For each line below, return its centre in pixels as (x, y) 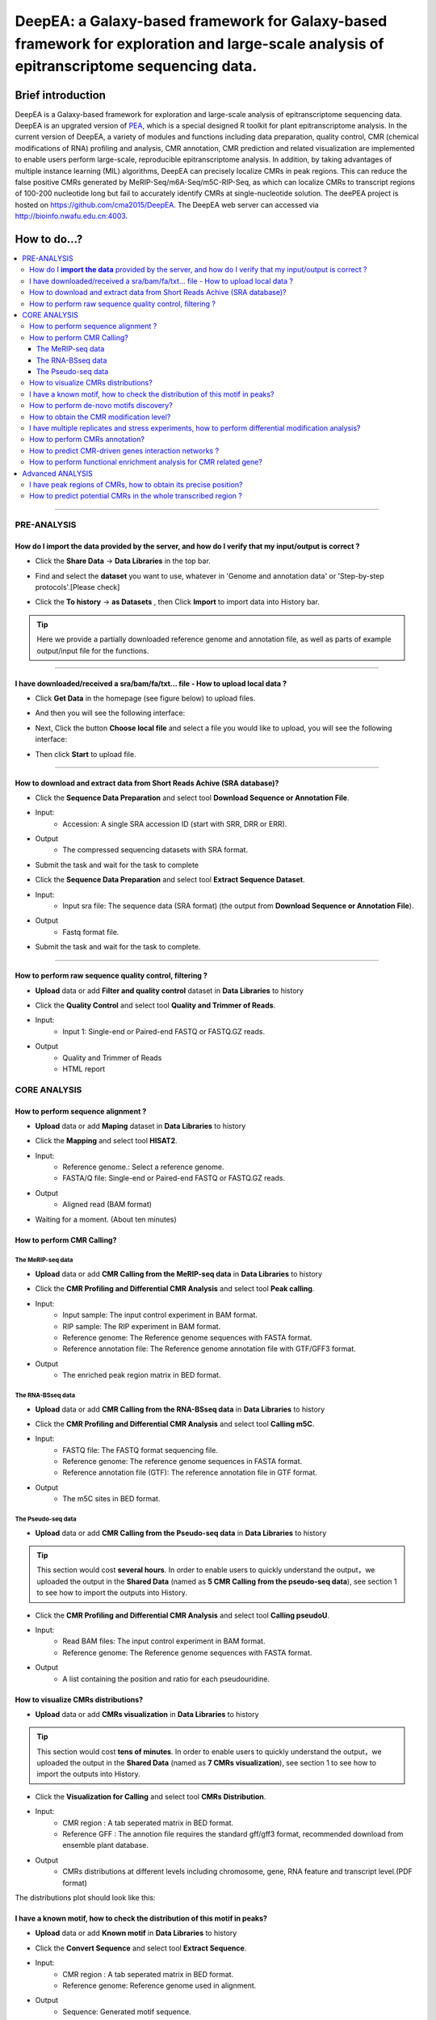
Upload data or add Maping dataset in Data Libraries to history (140, 1126)
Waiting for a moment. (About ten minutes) (106, 1219)
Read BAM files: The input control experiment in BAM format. (164, 1641)
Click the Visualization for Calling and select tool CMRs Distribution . (151, 1796)
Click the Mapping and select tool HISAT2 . (106, 1141)
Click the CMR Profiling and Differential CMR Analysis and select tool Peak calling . (175, 1289)
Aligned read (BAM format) (107, 1205)
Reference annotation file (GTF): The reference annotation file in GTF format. (190, 1473)
